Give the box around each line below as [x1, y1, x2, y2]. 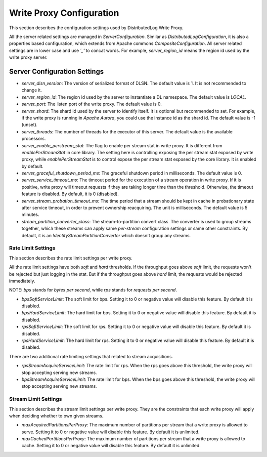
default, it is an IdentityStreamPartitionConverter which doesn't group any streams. [21, 232, 191, 238]
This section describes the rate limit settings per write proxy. [9, 255, 133, 261]
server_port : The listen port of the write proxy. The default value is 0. [21, 101, 162, 107]
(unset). [21, 122, 38, 128]
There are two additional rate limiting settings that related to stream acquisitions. [9, 353, 173, 359]
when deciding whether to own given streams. [9, 413, 104, 418]
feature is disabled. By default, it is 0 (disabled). [21, 191, 119, 197]
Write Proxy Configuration [9, 7, 119, 18]
